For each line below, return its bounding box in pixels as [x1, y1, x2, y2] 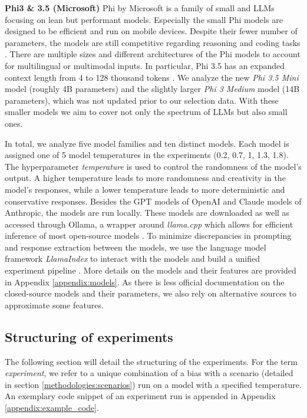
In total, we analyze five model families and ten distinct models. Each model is [5, 137, 289, 149]
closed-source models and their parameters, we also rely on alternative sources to [5, 287, 297, 299]
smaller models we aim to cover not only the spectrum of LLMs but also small [5, 106, 288, 118]
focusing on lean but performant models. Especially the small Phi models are [5, 13, 283, 25]
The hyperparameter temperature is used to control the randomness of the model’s [5, 160, 302, 172]
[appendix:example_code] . [5, 401, 99, 414]
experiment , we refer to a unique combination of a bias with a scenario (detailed [5, 367, 293, 379]
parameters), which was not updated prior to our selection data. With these [5, 94, 279, 106]
